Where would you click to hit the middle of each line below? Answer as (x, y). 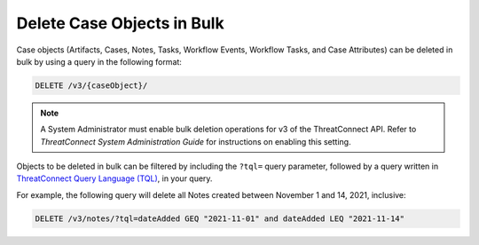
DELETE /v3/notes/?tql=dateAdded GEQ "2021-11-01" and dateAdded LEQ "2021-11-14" (220, 218)
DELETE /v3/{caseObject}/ (91, 85)
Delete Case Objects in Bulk (121, 23)
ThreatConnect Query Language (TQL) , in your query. (114, 178)
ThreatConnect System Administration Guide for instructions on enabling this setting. (196, 141)
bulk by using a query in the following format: (99, 61)
